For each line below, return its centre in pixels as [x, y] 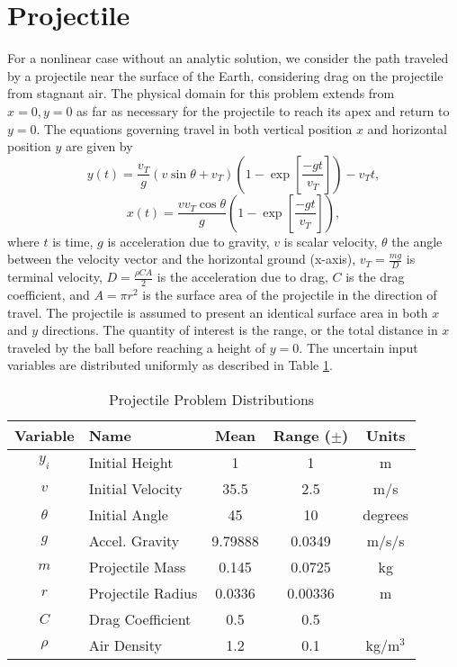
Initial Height [131, 462]
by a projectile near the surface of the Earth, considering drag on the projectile [225, 75]
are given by [99, 146]
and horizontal [407, 128]
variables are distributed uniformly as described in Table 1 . [170, 365]
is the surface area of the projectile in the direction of [290, 294]
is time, [73, 241]
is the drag [375, 277]
